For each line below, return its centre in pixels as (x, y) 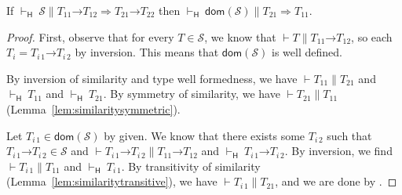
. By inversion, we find (338, 151)
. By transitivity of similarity (191, 166)
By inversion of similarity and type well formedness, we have (152, 78)
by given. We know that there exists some (205, 135)
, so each (372, 36)
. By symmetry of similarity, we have (192, 94)
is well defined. (307, 52)
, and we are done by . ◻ (336, 181)
